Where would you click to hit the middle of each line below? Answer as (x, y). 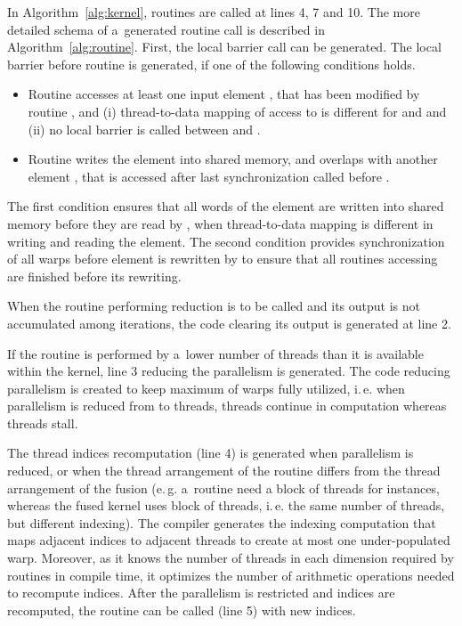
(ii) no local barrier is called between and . (144, 129)
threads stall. (43, 423)
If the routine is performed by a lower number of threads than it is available (215, 353)
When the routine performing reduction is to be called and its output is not (214, 306)
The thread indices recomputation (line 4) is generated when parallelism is (211, 453)
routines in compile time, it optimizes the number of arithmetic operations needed (231, 575)
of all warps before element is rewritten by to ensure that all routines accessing (223, 259)
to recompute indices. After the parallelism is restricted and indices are (201, 593)
